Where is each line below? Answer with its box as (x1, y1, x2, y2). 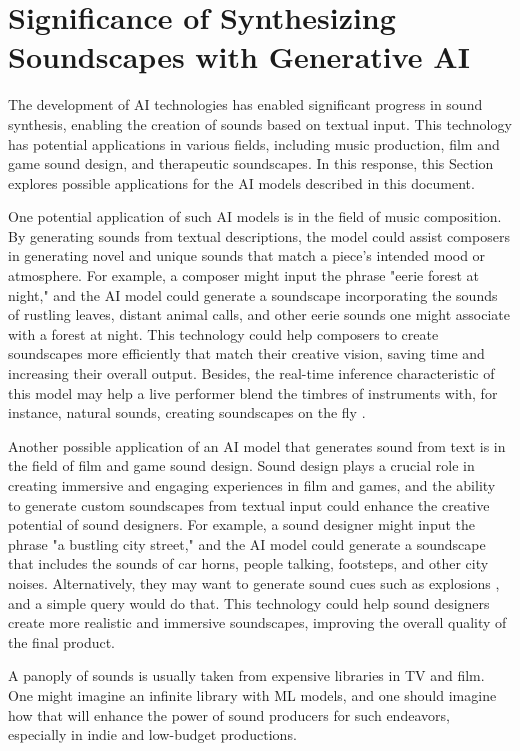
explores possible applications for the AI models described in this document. (8, 172, 475, 193)
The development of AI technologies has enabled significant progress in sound (8, 94, 483, 115)
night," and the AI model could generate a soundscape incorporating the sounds (8, 284, 498, 305)
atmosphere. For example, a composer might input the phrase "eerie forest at (8, 265, 480, 286)
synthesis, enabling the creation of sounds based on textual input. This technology (8, 113, 512, 134)
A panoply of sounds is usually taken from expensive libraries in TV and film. (8, 665, 485, 686)
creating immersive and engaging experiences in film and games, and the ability (8, 475, 496, 495)
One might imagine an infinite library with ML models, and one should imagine (8, 684, 497, 705)
